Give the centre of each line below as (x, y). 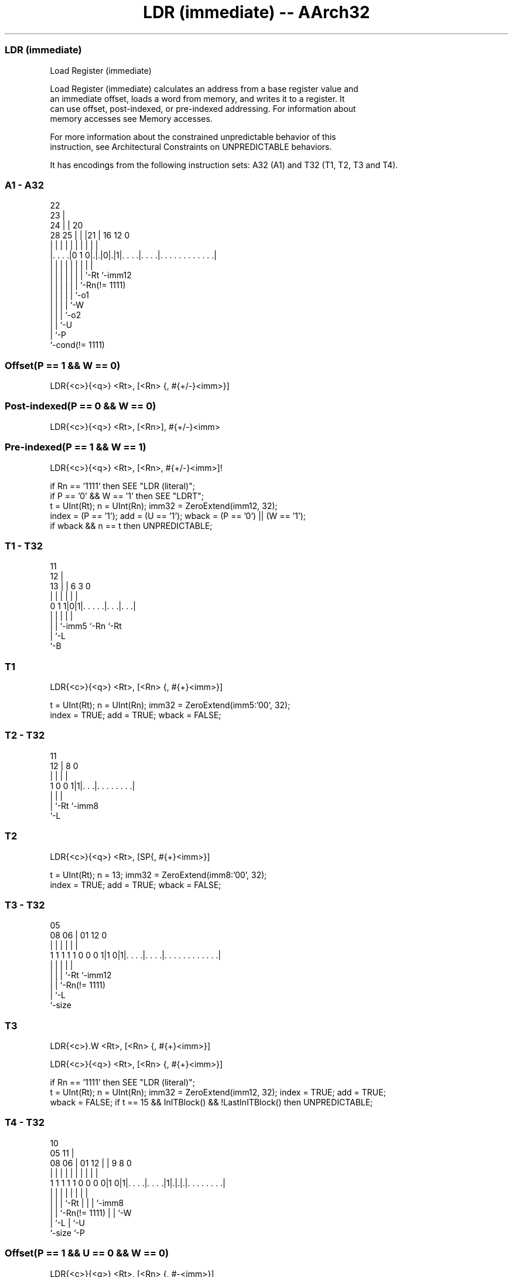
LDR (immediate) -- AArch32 (256, 12)
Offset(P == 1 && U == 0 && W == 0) (87, 1253)
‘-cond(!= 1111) (77, 345)
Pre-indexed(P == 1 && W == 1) (76, 447)
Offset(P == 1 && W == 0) (63, 365)
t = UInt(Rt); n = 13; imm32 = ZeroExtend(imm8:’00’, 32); (158, 875)
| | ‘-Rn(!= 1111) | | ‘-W (91, 1213)
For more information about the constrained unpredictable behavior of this (193, 136)
